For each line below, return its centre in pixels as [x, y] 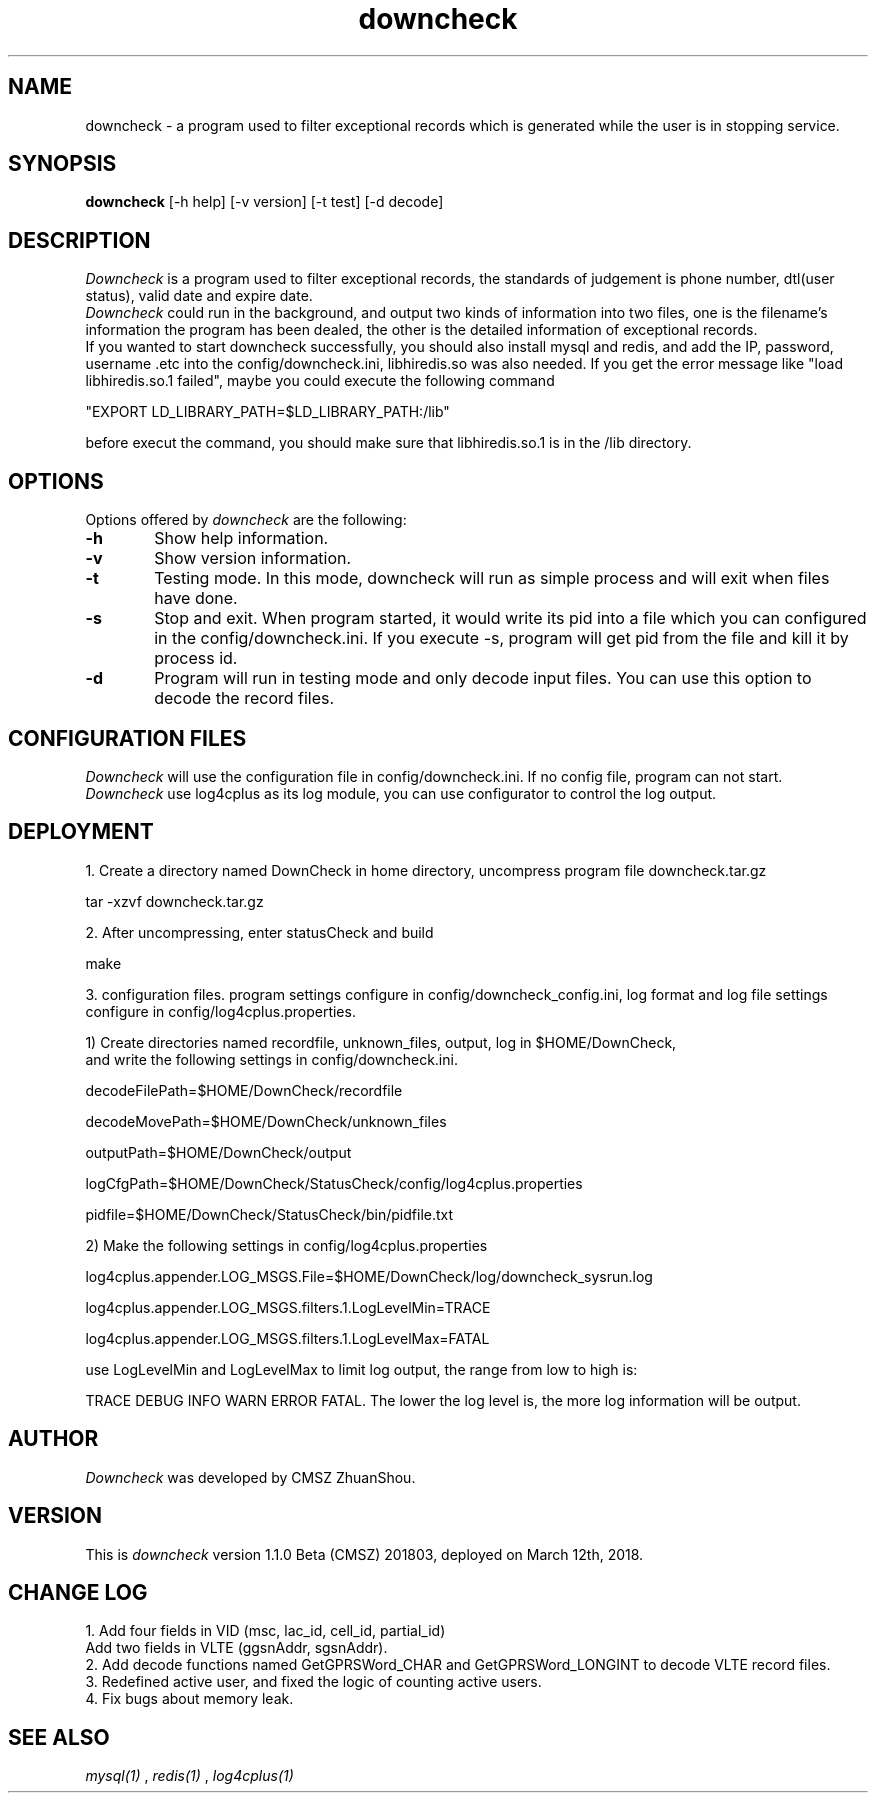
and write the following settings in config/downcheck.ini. [271, 1059]
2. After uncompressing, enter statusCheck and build [259, 932]
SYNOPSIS [62, 164]
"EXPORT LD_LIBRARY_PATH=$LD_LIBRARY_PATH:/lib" [267, 412]
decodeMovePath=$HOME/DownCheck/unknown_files [266, 1121]
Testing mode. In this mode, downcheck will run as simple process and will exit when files [492, 578]
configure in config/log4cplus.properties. [220, 1011]
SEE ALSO [59, 1737]
